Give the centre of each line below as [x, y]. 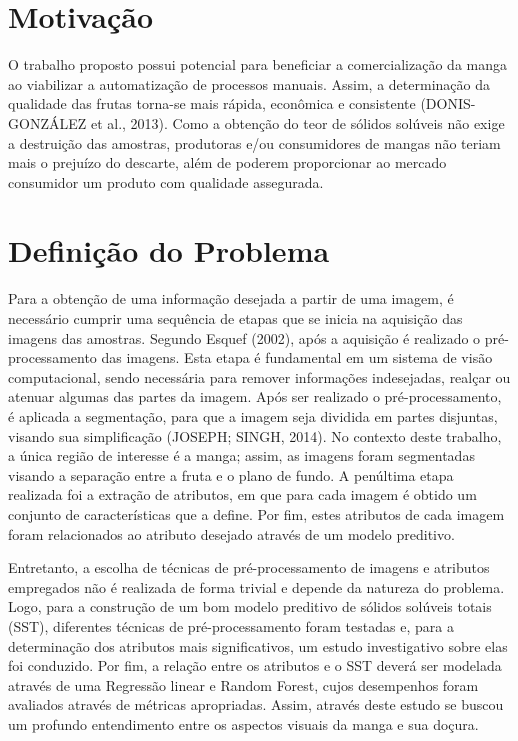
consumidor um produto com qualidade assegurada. [166, 181]
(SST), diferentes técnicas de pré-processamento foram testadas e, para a [231, 625]
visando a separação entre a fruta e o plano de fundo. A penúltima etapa [231, 474]
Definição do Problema [169, 250]
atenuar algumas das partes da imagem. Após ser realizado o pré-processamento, [255, 396]
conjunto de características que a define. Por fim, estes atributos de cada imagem [256, 513]
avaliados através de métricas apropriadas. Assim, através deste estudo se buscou [256, 704]
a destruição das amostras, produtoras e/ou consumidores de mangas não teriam [254, 142]
